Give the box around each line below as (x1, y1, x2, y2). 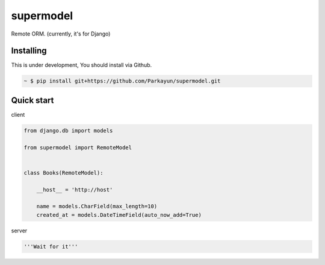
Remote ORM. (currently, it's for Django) (11, 30, 111, 37)
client (11, 111, 25, 118)
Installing (11, 46, 48, 56)
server (11, 226, 28, 234)
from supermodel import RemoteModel (23, 144, 132, 151)
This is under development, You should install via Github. (11, 61, 152, 69)
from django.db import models (23, 127, 113, 134)
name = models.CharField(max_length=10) (36, 203, 158, 210)
